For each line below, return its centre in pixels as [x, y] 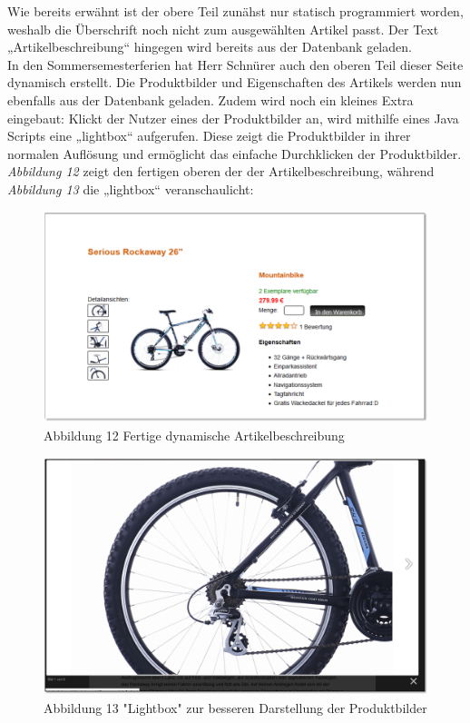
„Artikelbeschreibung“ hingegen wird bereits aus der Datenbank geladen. [210, 47]
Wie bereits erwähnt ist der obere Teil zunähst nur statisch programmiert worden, [235, 11]
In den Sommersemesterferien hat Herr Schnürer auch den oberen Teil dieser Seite [235, 64]
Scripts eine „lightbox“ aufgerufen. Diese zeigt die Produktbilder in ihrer [209, 136]
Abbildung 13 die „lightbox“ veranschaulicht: [131, 188]
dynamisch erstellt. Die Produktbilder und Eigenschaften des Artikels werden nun [235, 82]
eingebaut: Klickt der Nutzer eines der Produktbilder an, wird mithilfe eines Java [233, 118]
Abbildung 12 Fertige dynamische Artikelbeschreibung [194, 436]
